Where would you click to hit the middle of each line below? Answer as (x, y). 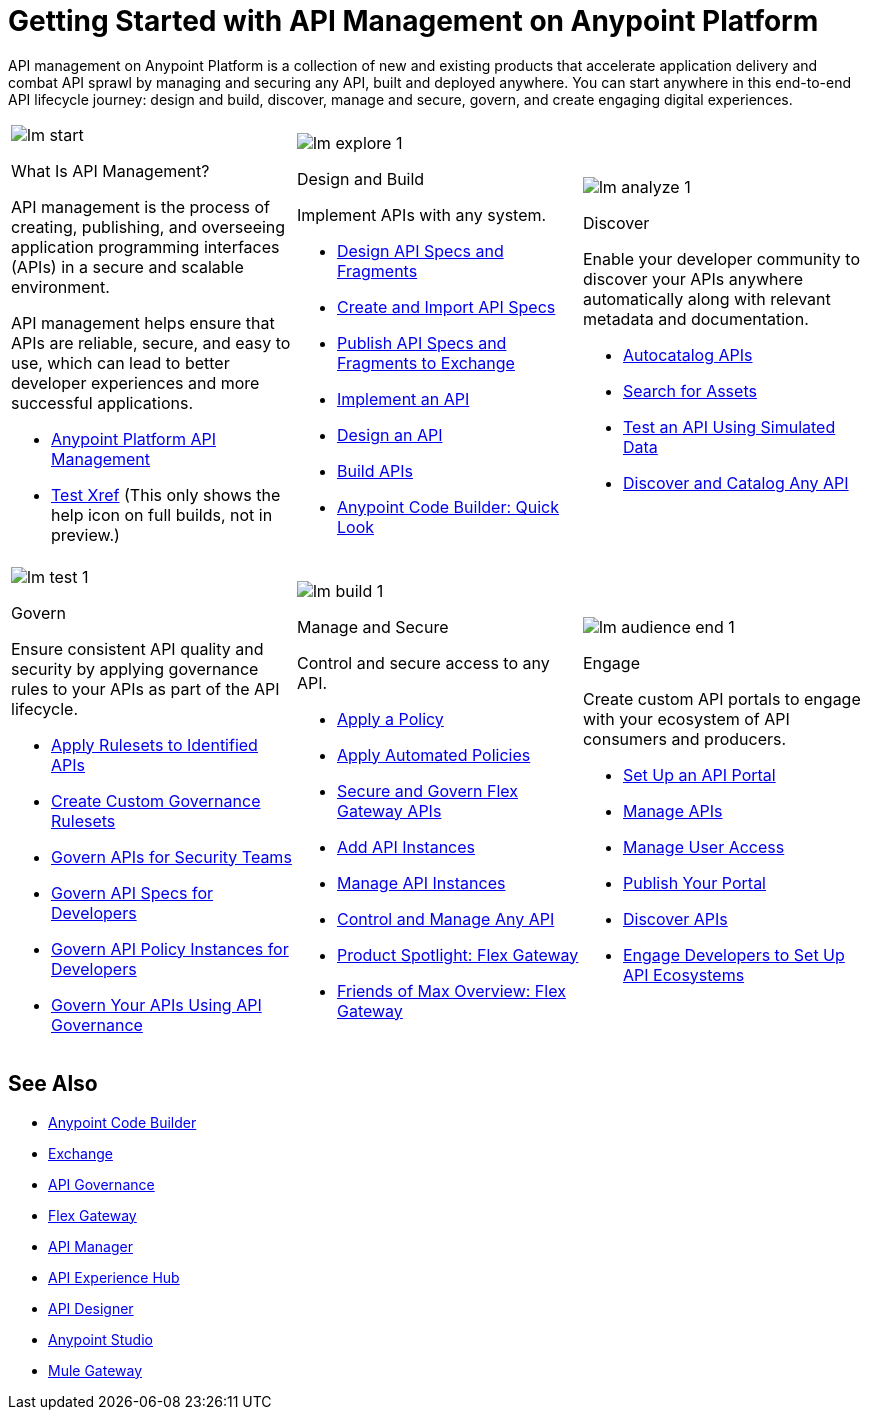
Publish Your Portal (694, 882)
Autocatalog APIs (687, 354)
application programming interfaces (145, 246)
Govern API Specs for (132, 892)
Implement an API (403, 398)
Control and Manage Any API (445, 918)
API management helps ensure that (143, 322)
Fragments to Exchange (425, 362)
